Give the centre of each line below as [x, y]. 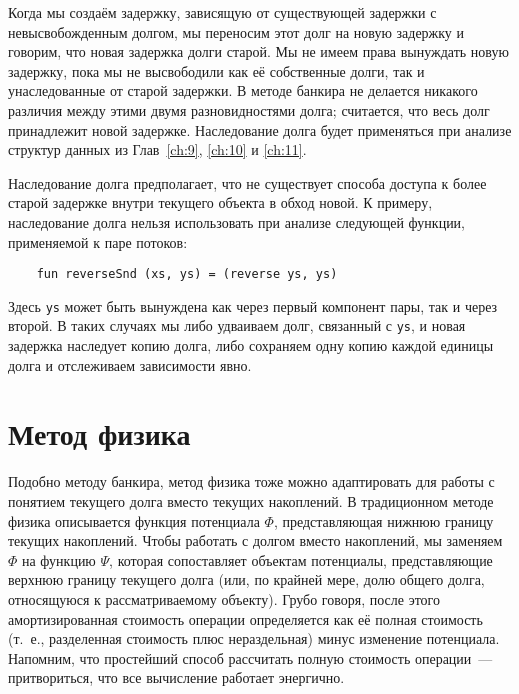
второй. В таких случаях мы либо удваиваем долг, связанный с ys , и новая [237, 325]
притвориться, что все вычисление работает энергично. [176, 677]
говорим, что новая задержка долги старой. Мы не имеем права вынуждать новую [258, 51]
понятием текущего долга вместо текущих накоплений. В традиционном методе [251, 501]
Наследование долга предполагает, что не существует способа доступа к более [247, 182]
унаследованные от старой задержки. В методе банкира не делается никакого [243, 90]
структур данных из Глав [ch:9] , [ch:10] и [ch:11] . [157, 149]
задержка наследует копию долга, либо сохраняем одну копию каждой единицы [251, 345]
